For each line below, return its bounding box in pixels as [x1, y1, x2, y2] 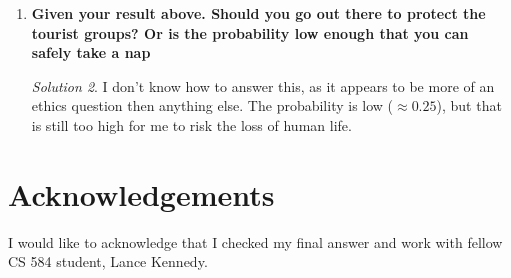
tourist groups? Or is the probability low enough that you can [31, 22, 469, 43]
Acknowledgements [8, 173, 275, 214]
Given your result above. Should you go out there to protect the [31, 3, 486, 23]
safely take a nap [31, 42, 151, 63]
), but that [436, 95, 502, 116]
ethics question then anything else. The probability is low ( [31, 95, 394, 116]
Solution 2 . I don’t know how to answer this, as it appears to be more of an [31, 75, 495, 96]
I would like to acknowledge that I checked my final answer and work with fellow [8, 231, 503, 252]
